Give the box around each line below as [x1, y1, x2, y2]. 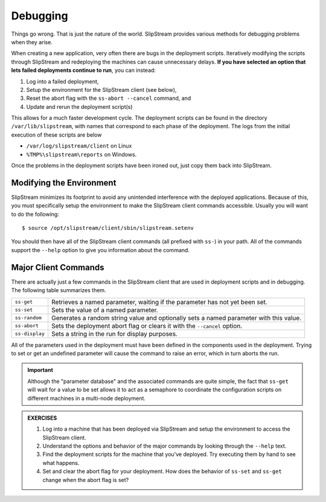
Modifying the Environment [11, 177, 117, 187]
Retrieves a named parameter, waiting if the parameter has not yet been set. [51, 298, 268, 306]
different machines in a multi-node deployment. [27, 394, 146, 402]
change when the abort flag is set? [42, 476, 129, 483]
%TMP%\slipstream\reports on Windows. [26, 151, 137, 158]
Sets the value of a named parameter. [51, 305, 158, 314]
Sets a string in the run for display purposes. [51, 330, 178, 338]
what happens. [42, 459, 80, 466]
